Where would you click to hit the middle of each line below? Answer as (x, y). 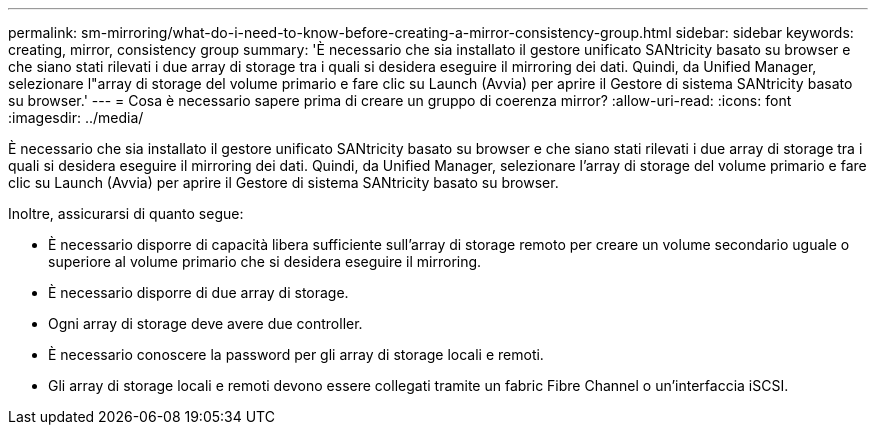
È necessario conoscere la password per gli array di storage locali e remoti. (296, 354)
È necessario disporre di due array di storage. (198, 292)
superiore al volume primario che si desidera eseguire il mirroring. (265, 261)
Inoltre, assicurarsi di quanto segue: (126, 213)
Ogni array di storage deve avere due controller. (205, 323)
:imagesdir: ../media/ (76, 117)
